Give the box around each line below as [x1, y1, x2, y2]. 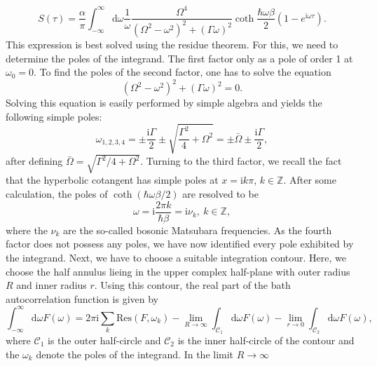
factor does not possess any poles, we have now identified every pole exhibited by [6, 236, 354, 251]
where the [6, 222, 48, 237]
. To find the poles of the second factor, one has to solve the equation [34, 65, 331, 79]
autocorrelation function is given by [6, 291, 158, 306]
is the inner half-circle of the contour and [177, 332, 355, 347]
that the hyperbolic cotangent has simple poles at [6, 172, 219, 187]
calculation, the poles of [6, 187, 108, 201]
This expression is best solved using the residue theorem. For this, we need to [6, 36, 338, 51]
